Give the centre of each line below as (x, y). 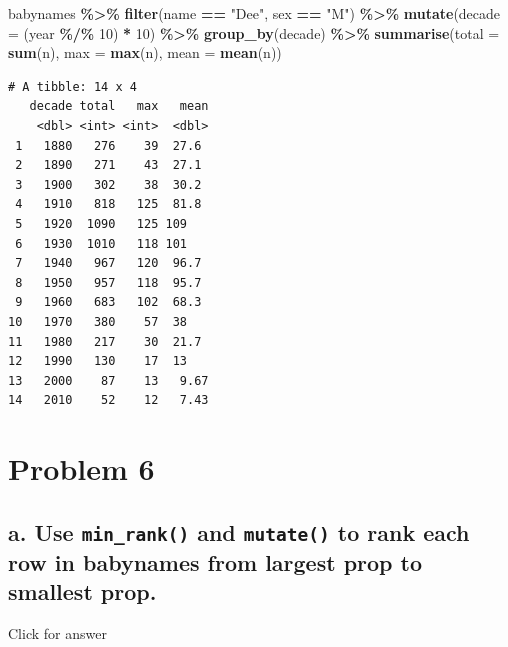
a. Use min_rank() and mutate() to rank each (239, 531)
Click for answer (57, 632)
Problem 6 (81, 468)
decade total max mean (119, 106)
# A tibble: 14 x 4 (72, 86)
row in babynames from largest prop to (215, 561)
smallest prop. (82, 591)
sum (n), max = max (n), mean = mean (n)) (145, 52)
